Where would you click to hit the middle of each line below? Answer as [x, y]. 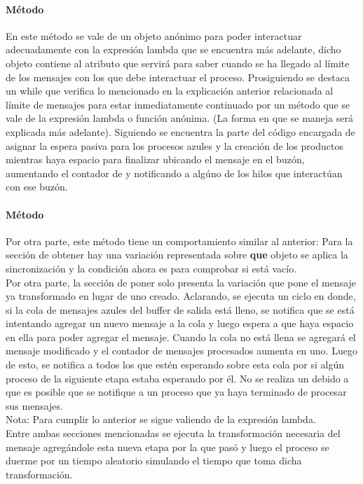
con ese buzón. [37, 187]
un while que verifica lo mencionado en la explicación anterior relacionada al [170, 91]
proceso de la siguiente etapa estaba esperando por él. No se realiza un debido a [177, 378]
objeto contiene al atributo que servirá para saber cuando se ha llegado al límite [178, 63]
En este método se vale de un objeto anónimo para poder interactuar [154, 35]
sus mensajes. [34, 405]
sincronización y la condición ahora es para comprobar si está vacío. [151, 268]
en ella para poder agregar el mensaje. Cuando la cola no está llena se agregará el [181, 337]
